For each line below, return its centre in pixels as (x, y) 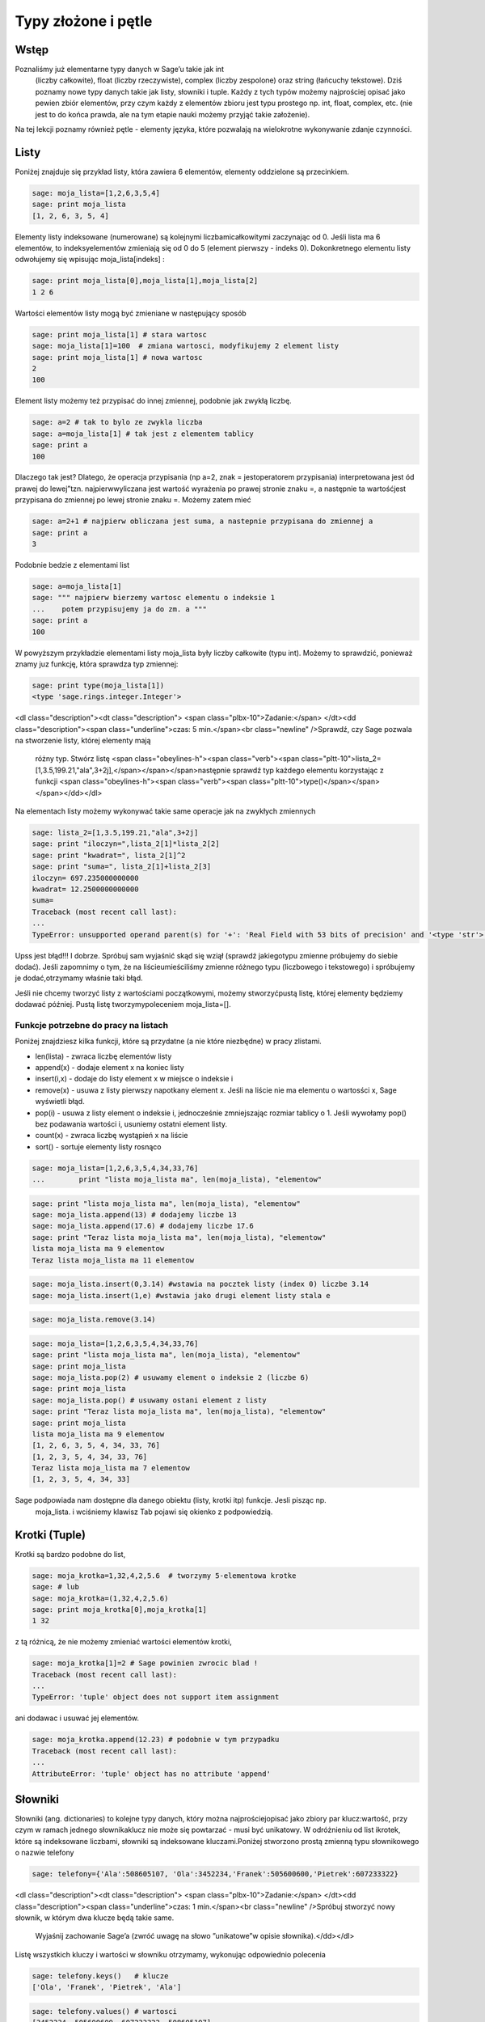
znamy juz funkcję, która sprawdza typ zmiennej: (97, 664)
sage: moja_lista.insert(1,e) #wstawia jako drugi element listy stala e (181, 1295)
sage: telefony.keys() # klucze (100, 1976)
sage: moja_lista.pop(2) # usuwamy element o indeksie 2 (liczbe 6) (171, 1377)
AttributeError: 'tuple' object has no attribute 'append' (151, 1774)
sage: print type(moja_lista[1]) (98, 685)
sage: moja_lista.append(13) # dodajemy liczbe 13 (135, 1215)
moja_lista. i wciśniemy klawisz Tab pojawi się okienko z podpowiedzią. (154, 1512)
